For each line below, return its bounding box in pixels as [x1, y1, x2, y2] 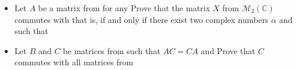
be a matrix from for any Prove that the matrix [38, 2, 211, 14]
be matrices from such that [63, 44, 161, 56]
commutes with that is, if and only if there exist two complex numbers [14, 13, 269, 25]
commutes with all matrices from [14, 56, 134, 68]
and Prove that [201, 44, 256, 56]
